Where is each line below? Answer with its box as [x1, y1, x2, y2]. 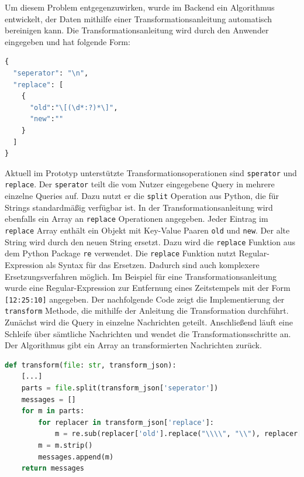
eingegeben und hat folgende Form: [5, 35, 130, 47]
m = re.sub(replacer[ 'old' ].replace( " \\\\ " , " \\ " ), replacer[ [54, 430, 302, 438]
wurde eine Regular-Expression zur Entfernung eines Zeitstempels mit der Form [5, 282, 291, 294]
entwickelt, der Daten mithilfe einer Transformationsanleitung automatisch [5, 12, 272, 25]
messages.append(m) [38, 452, 114, 461]
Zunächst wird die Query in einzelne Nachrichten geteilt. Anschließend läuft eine [5, 316, 293, 328]
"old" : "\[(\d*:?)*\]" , [29, 103, 118, 112]
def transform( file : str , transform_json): [5, 361, 177, 369]
